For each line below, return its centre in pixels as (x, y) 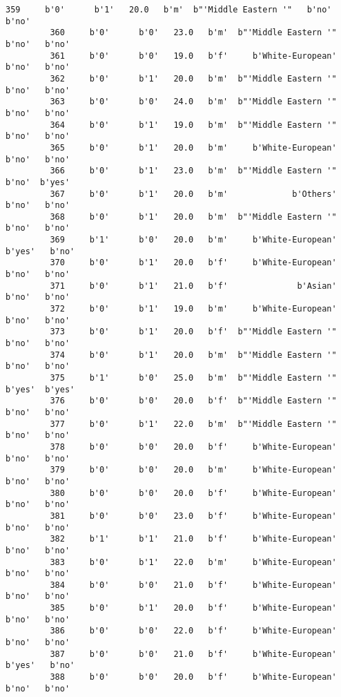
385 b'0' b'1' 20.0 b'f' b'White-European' (193, 608)
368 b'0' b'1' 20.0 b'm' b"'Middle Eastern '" (193, 217)
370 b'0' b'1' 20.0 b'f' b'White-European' (193, 263)
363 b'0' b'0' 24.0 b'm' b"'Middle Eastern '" (193, 102)
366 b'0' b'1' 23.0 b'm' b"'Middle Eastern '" (193, 171)
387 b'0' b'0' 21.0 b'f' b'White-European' (193, 654)
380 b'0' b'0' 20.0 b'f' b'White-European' (193, 493)
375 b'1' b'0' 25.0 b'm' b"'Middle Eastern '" (193, 378)
